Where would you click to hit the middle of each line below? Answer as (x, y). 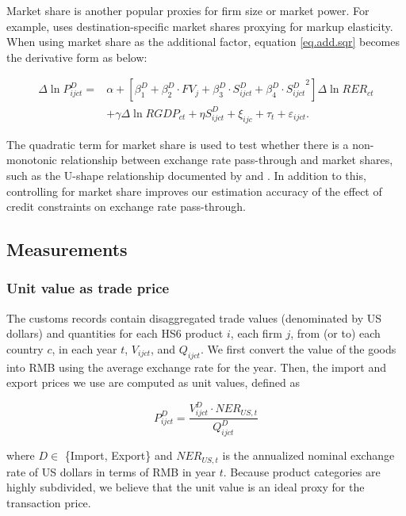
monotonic (32, 160)
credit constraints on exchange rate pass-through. (126, 206)
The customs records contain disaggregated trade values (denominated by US (194, 317)
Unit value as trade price (88, 288)
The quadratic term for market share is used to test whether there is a (178, 144)
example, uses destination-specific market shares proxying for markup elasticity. (200, 26)
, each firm (256, 333)
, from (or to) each (335, 333)
